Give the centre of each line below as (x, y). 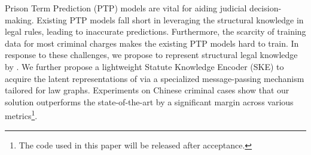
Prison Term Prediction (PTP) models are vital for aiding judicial (126, 8)
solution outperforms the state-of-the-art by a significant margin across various (149, 101)
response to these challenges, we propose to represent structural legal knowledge (151, 55)
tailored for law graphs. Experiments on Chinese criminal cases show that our (147, 90)
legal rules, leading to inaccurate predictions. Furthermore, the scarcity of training (155, 31)
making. (19, 19)
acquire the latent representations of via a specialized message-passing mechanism (155, 78)
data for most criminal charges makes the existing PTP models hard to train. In (152, 43)
